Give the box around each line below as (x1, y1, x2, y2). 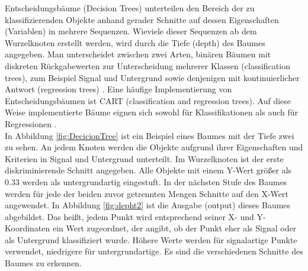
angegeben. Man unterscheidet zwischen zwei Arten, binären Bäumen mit (5, 48, 271, 60)
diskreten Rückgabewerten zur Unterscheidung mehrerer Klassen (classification (5, 59, 290, 72)
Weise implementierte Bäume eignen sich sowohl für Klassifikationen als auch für (5, 106, 299, 118)
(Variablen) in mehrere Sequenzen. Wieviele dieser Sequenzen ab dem (5, 25, 257, 37)
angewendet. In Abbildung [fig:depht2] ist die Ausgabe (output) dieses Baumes (5, 199, 291, 211)
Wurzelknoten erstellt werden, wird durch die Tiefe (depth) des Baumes (5, 36, 265, 49)
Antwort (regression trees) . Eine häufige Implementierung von (5, 83, 232, 95)
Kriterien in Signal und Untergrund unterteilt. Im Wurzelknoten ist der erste (5, 152, 284, 164)
